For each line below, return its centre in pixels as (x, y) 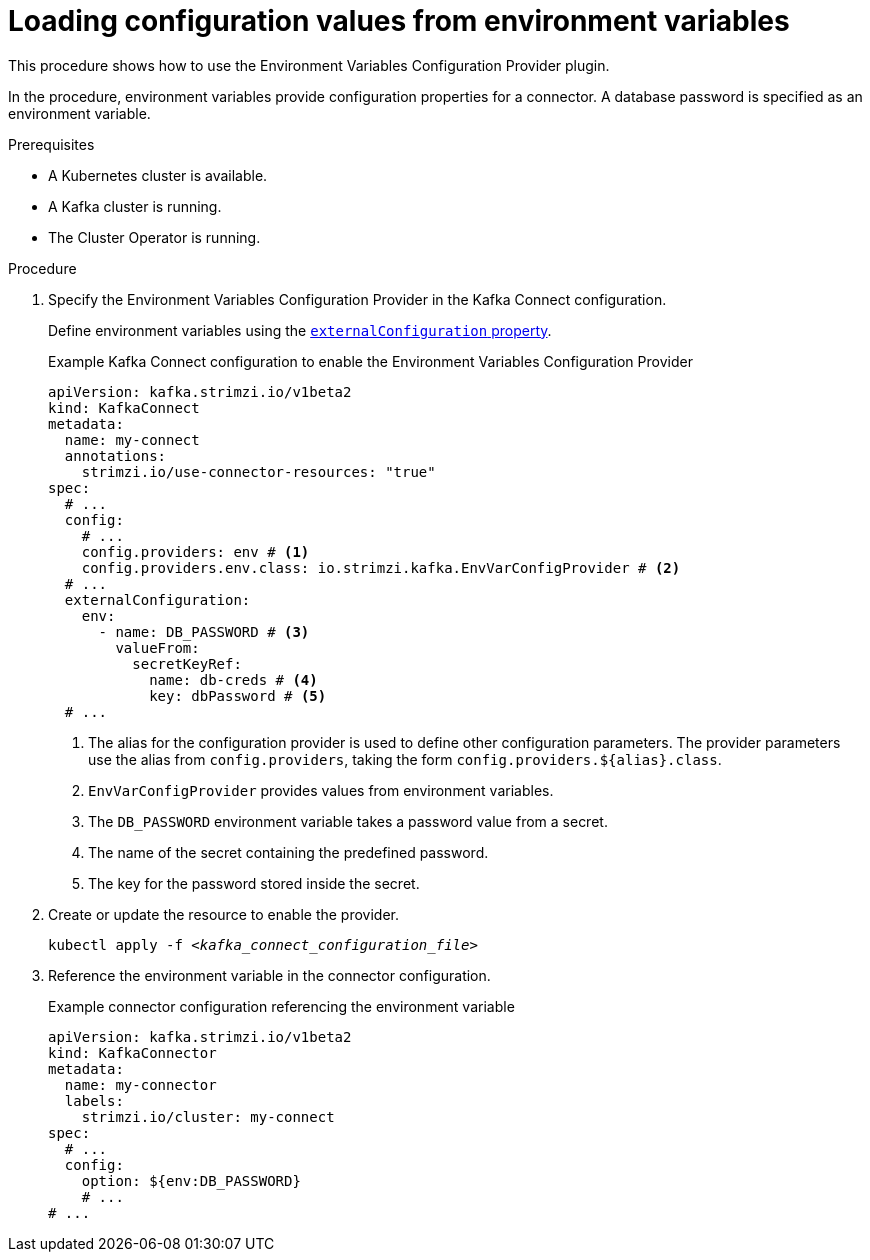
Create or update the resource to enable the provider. (223, 914)
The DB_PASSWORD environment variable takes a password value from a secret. (348, 821)
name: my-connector (140, 1084)
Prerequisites (51, 144)
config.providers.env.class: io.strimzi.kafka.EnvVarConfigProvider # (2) (381, 567)
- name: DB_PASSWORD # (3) (204, 631)
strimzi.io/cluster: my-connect (208, 1116)
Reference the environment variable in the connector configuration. (269, 975)
